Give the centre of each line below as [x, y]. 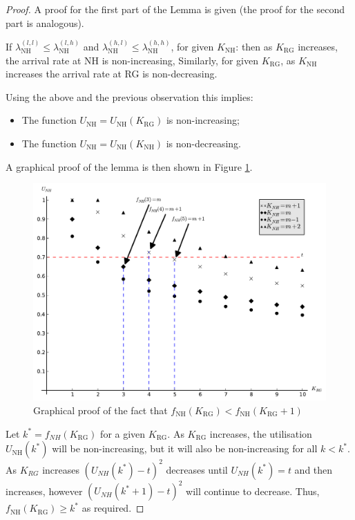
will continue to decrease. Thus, [253, 491]
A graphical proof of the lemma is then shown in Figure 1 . [129, 166]
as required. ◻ [113, 508]
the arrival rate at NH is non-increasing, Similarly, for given [132, 60]
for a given [123, 433]
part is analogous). [45, 22]
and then [314, 469]
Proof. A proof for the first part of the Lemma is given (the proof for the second [175, 9]
